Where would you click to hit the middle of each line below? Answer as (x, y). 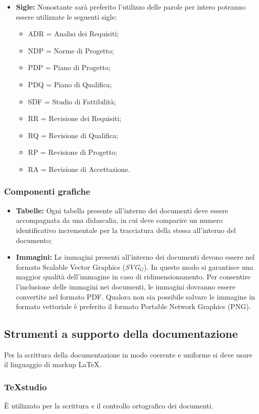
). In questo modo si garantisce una (199, 267)
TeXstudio (25, 387)
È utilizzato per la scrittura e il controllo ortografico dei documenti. (109, 406)
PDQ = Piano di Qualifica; (70, 84)
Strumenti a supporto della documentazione (121, 334)
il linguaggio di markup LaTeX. (53, 364)
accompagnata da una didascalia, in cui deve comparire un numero (119, 220)
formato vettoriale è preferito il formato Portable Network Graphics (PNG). (133, 306)
